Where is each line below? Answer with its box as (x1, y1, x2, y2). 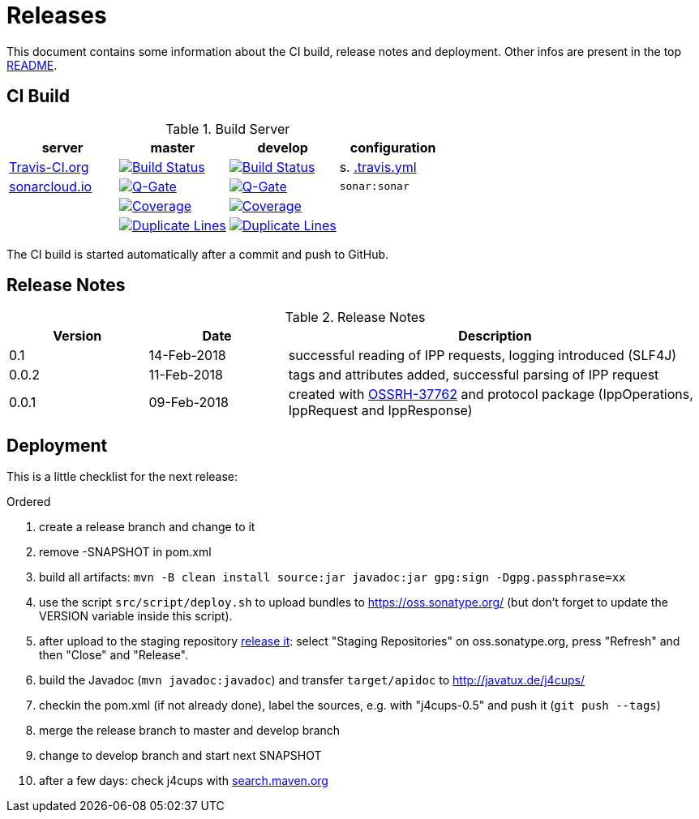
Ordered (6, 495, 51, 509)
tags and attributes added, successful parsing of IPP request (288, 367, 659, 384)
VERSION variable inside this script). (39, 609, 233, 624)
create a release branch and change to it (39, 520, 255, 534)
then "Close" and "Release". (39, 648, 189, 662)
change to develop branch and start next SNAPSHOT (39, 748, 322, 763)
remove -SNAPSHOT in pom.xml (39, 545, 212, 560)
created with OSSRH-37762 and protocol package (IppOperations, (288, 386, 693, 403)
